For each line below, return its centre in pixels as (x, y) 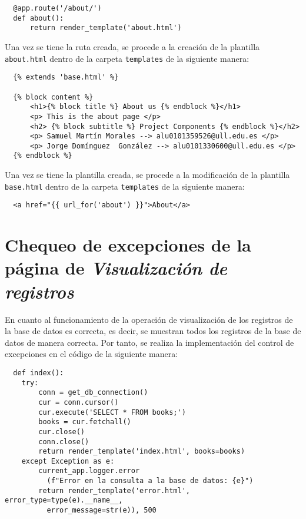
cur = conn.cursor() (79, 402)
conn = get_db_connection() (93, 393)
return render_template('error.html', (114, 490)
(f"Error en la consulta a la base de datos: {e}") (150, 481)
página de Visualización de (116, 268)
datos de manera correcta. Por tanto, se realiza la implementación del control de (149, 342)
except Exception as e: (68, 461)
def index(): (39, 373)
